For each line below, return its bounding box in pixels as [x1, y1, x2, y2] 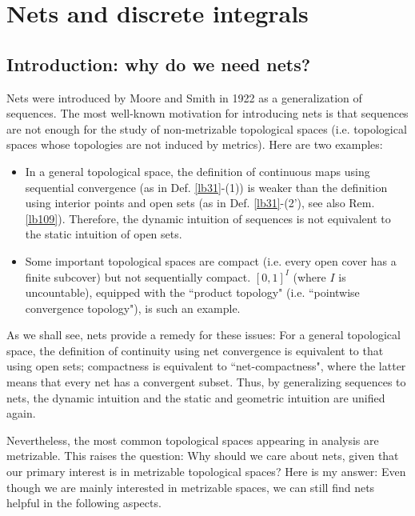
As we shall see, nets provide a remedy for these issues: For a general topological [6, 326, 401, 343]
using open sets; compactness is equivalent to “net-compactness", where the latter [6, 358, 406, 374]
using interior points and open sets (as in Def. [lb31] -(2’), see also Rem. [25, 194, 375, 211]
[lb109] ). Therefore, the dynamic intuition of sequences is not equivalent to [25, 210, 391, 226]
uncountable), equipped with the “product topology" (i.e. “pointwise [25, 284, 360, 301]
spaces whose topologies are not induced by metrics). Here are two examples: [6, 136, 383, 153]
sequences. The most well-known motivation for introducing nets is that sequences [6, 105, 409, 122]
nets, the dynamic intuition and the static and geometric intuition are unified [6, 389, 385, 406]
